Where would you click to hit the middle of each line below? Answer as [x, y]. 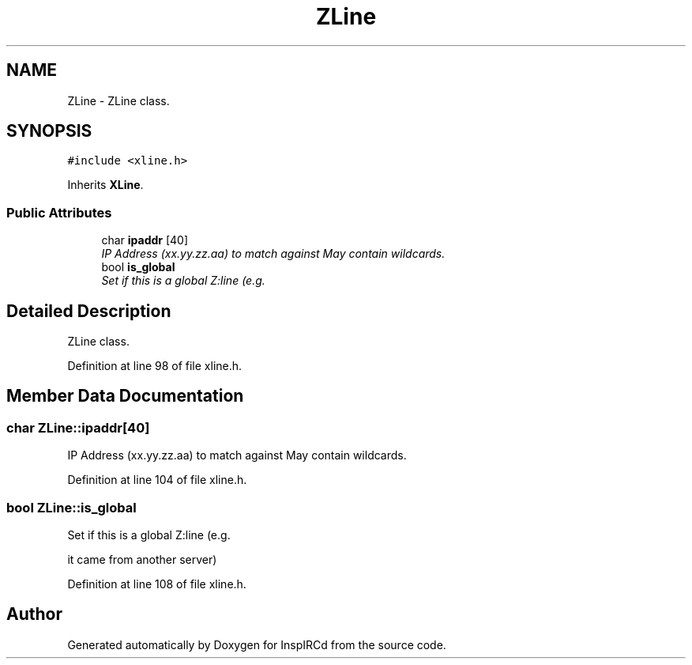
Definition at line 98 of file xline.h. [155, 366]
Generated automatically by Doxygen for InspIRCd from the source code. [257, 644]
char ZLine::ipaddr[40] [78, 427]
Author [34, 614]
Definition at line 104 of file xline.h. [157, 480]
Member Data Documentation [125, 396]
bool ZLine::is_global [71, 507]
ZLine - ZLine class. [118, 100]
